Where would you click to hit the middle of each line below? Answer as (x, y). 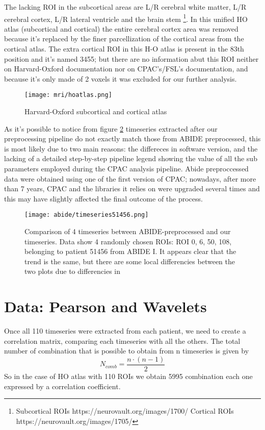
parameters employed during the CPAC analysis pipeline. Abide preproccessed (126, 169)
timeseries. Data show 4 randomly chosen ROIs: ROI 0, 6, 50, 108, (128, 241)
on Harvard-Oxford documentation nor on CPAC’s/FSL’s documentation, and (126, 69)
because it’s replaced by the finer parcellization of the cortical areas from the (124, 39)
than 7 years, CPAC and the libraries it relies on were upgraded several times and (132, 188)
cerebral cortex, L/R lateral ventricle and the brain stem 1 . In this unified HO (126, 18)
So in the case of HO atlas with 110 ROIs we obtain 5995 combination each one (128, 376)
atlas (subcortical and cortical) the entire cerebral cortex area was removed (121, 28)
